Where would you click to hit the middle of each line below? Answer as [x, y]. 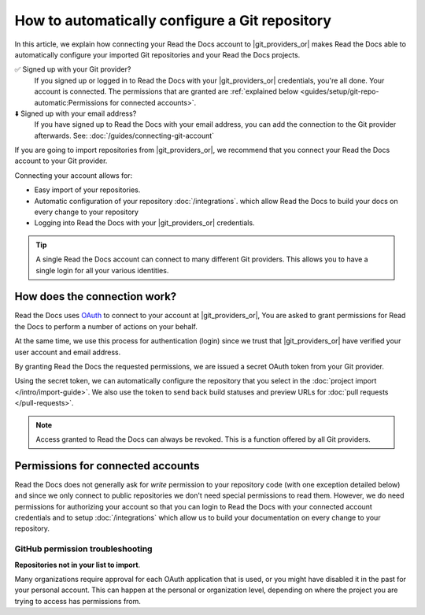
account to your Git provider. [61, 161]
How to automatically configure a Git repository [173, 20]
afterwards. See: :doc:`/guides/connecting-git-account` [124, 135]
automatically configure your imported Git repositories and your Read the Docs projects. [157, 54]
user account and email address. [68, 352]
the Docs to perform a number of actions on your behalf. [106, 326]
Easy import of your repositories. [87, 190]
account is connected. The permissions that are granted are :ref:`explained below [166, 91]
